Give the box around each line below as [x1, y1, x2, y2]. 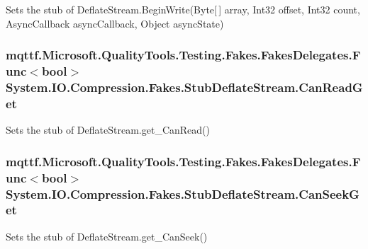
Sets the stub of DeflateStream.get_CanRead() [6, 122, 210, 137]
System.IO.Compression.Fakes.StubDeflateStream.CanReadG [6, 78, 363, 95]
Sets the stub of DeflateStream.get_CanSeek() [6, 228, 208, 243]
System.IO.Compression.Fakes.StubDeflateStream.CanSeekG [6, 185, 359, 202]
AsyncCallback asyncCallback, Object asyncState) [6, 16, 224, 30]
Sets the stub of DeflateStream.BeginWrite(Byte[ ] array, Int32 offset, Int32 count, [6, 2, 360, 16]
